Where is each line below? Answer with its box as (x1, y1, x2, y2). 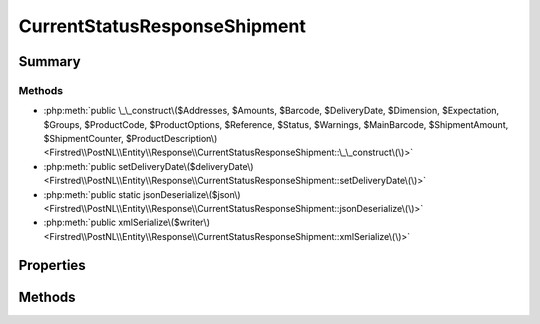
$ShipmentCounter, (43, 133, 124, 145)
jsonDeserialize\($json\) (143, 188, 241, 200)
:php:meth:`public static (43, 188, 142, 200)
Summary (18, 53, 81, 70)
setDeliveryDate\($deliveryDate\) (118, 160, 254, 172)
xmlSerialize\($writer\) (118, 216, 210, 229)
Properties (18, 256, 86, 274)
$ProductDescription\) (125, 133, 218, 145)
